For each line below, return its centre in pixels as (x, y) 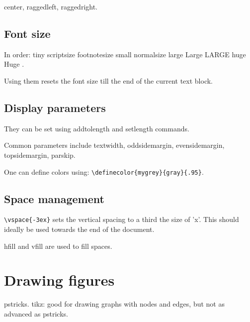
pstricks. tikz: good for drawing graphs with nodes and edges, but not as (114, 304)
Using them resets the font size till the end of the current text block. (108, 80)
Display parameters (55, 107)
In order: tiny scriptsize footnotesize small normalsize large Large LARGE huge (125, 54)
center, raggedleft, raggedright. (51, 6)
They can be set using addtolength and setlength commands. (97, 128)
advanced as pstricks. (36, 313)
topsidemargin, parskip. (40, 155)
